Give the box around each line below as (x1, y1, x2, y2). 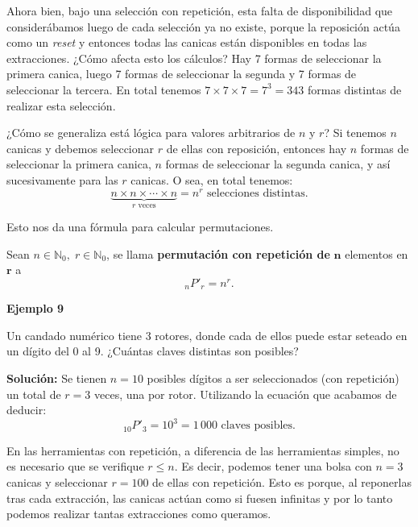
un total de (6, 385, 61, 402)
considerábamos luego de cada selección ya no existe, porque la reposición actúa (6, 18, 400, 35)
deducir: (6, 401, 47, 418)
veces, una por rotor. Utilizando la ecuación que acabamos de (93, 385, 397, 402)
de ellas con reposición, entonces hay (166, 139, 347, 156)
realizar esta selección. (6, 97, 116, 114)
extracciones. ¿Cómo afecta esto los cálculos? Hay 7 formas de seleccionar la (6, 49, 382, 66)
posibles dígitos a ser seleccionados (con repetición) (147, 370, 399, 387)
